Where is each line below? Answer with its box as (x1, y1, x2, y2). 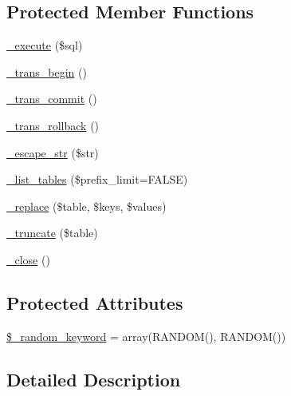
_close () (6, 251, 50, 267)
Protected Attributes (6, 290, 183, 315)
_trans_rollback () (6, 117, 100, 133)
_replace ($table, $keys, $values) (6, 197, 167, 214)
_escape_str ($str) (6, 144, 99, 160)
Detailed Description (6, 366, 181, 391)
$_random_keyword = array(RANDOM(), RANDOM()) (6, 327, 286, 344)
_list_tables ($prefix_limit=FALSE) (6, 171, 188, 188)
